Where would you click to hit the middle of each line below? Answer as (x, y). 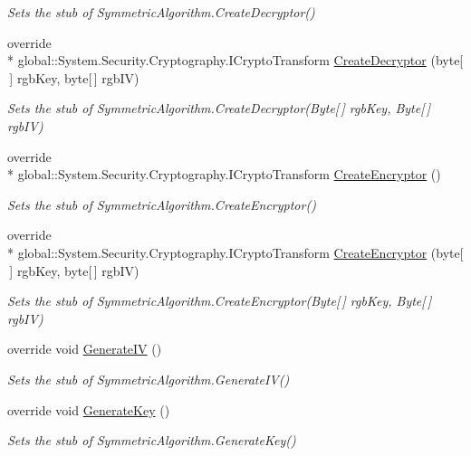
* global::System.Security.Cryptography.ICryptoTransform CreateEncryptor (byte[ (235, 252)
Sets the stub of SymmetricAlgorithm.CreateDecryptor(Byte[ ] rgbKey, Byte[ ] (219, 108)
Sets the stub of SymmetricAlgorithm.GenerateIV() (149, 379)
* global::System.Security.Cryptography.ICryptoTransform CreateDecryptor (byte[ (235, 60)
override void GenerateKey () (89, 409)
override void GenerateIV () (85, 349)
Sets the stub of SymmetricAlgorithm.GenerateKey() (152, 440)
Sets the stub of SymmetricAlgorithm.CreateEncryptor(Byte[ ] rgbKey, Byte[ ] (220, 301)
